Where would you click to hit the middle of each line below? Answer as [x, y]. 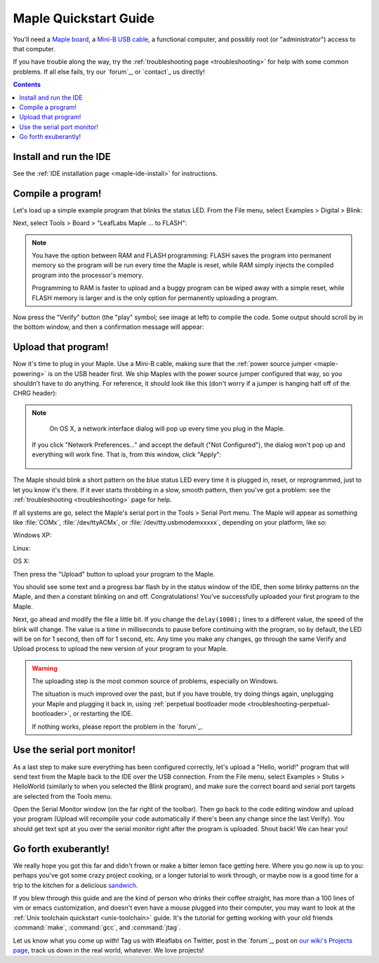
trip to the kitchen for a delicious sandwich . [75, 885]
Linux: [22, 548]
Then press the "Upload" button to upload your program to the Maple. [114, 574]
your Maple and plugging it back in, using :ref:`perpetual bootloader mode [139, 703]
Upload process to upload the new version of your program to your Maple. [120, 649]
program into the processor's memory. [88, 275]
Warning [45, 668]
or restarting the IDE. [103, 714]
